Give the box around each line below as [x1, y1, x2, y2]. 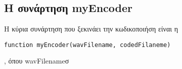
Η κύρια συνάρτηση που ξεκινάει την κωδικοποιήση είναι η [4, 23, 178, 34]
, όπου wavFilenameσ [4, 55, 69, 66]
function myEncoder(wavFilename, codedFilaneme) [4, 41, 171, 48]
